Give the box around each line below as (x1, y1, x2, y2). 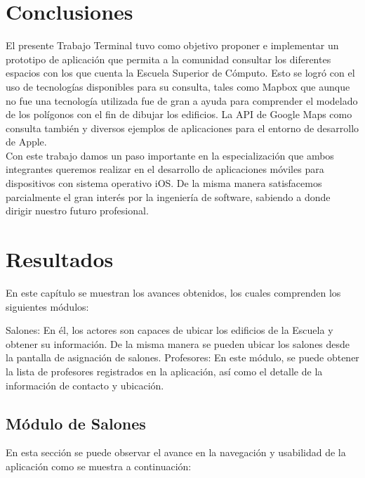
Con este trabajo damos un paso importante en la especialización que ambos (6, 148, 334, 162)
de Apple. (6, 134, 47, 149)
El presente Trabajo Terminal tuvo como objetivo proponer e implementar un (6, 38, 339, 53)
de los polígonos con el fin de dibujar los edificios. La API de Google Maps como (6, 107, 352, 122)
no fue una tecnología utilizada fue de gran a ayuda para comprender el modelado (6, 93, 358, 108)
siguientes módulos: (6, 299, 89, 314)
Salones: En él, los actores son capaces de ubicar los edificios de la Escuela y (6, 323, 333, 337)
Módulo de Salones (6, 412, 146, 434)
